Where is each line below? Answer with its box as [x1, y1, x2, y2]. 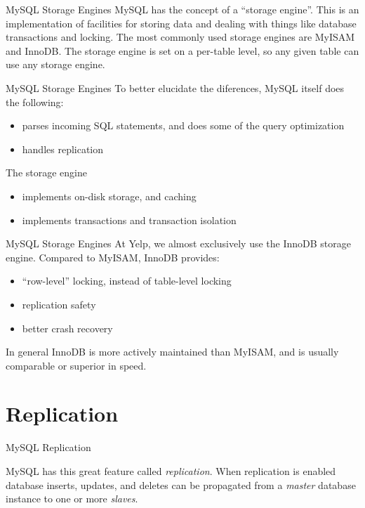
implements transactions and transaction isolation [22, 212, 237, 227]
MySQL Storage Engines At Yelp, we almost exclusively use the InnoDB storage [6, 236, 351, 251]
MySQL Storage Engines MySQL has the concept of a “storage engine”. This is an [6, 2, 359, 16]
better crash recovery [22, 320, 113, 335]
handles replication [22, 141, 104, 156]
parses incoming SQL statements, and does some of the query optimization [22, 118, 345, 133]
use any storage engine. [6, 57, 105, 72]
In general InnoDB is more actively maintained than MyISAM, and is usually [6, 344, 339, 359]
